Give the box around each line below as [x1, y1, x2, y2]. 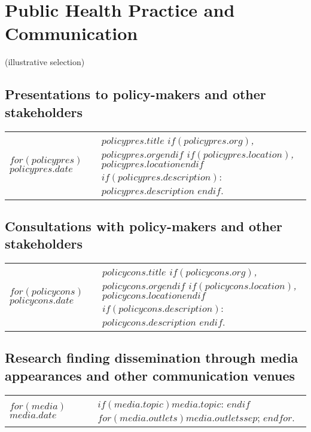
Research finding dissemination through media [5, 348, 298, 367]
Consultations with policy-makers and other [5, 216, 283, 235]
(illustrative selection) [5, 56, 85, 68]
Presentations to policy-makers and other [5, 85, 266, 103]
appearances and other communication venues [5, 366, 295, 384]
